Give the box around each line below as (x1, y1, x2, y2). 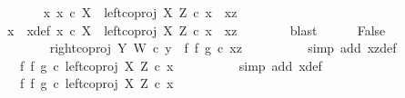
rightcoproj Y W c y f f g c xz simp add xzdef (49, 38, 397, 57)
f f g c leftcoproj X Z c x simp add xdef (19, 55, 322, 74)
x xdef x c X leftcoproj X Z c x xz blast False (6, 20, 386, 39)
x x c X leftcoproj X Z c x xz (43, 3, 238, 21)
